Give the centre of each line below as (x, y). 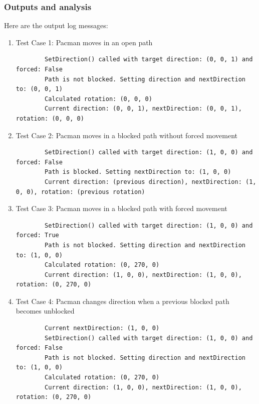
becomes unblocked (45, 311)
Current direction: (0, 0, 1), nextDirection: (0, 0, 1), (143, 109)
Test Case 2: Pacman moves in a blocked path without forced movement (126, 135)
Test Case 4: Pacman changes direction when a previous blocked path (122, 301)
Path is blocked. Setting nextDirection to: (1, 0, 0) (138, 172)
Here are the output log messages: (56, 25)
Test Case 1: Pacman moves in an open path (84, 42)
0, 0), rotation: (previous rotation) (80, 192)
